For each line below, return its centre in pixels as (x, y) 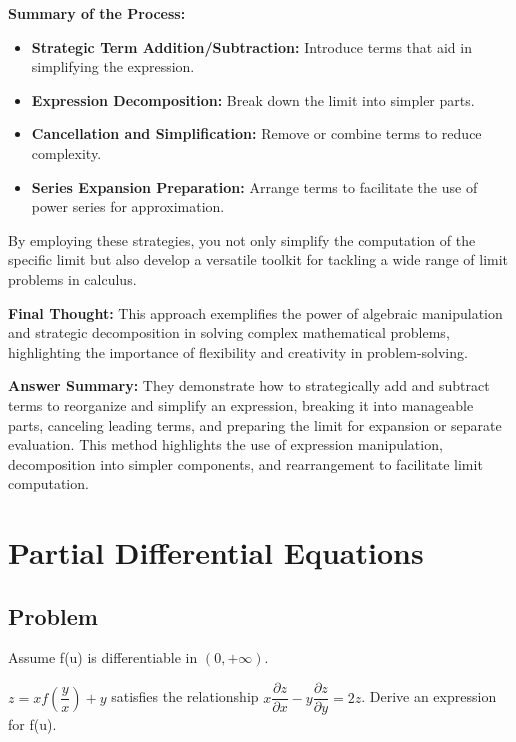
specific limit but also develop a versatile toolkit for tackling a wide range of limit (258, 259)
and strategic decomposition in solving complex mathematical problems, (229, 332)
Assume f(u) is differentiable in (103, 657)
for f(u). (32, 724)
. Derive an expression (429, 696)
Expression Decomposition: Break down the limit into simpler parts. (253, 99)
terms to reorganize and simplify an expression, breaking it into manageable (241, 404)
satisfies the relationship (185, 696)
